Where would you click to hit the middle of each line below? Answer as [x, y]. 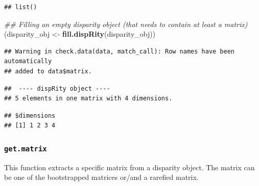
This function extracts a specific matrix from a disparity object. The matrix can [129, 167]
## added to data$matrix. [48, 71]
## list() [21, 7]
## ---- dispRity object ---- [57, 88]
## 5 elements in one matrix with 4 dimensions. [88, 99]
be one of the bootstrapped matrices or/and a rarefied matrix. [101, 177]
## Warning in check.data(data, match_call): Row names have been [120, 51]
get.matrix [26, 149]
